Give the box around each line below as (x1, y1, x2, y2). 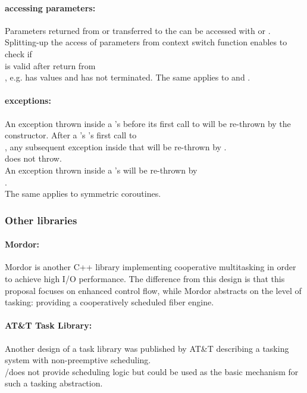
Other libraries (5, 212, 77, 227)
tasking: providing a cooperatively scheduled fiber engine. (5, 296, 214, 308)
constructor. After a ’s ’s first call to (5, 129, 137, 141)
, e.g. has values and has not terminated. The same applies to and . (5, 71, 250, 83)
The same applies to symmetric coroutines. (5, 187, 161, 200)
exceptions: (5, 94, 51, 107)
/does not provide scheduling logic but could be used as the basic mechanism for (5, 365, 299, 377)
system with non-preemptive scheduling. (5, 354, 151, 366)
